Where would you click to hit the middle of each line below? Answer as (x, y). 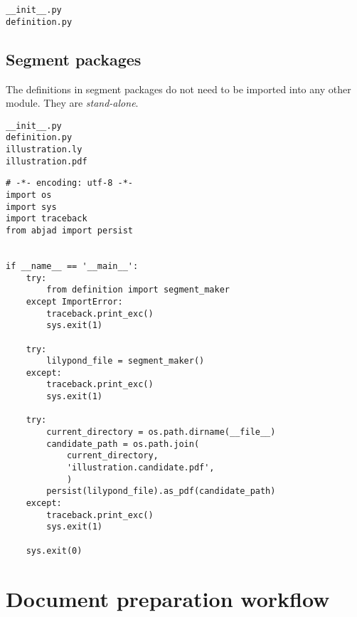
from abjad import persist (69, 230)
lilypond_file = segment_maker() (126, 361)
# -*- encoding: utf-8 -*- (69, 183)
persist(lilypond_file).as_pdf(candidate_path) (161, 491)
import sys (31, 207)
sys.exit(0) (54, 550)
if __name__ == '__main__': (72, 266)
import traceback (47, 219)
